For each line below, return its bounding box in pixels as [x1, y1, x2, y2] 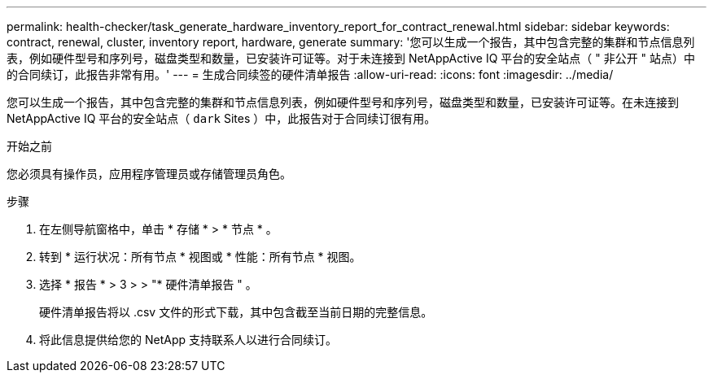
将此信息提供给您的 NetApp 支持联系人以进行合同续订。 [39, 333, 337, 346]
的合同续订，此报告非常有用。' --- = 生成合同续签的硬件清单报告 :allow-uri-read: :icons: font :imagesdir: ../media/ [7, 68, 614, 81]
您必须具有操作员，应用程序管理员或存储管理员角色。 [7, 167, 291, 181]
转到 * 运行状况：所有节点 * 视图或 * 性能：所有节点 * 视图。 [39, 250, 361, 264]
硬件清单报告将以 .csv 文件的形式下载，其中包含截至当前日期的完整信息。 [39, 305, 433, 319]
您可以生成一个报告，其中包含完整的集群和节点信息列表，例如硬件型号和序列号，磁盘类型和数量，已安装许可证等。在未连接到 [7, 95, 679, 109]
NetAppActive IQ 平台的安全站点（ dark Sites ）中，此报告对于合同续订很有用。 [7, 111, 436, 125]
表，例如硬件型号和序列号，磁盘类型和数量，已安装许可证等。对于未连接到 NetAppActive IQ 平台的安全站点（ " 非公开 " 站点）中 [7, 51, 696, 65]
